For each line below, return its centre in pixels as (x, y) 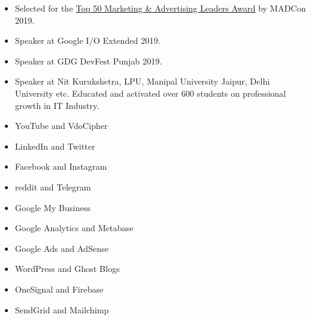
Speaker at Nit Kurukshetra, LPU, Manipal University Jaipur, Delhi (142, 81)
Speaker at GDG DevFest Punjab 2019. (88, 61)
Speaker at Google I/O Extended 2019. (87, 40)
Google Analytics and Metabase (74, 228)
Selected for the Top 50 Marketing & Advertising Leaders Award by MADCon (160, 8)
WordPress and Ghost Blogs (67, 269)
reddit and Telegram (53, 186)
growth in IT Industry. (57, 105)
